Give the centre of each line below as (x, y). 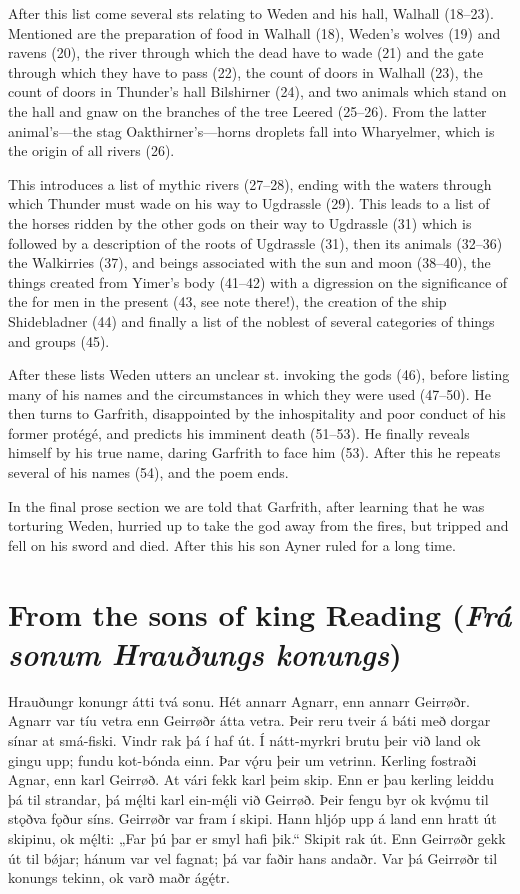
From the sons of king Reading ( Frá (260, 614)
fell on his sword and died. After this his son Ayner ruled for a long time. (232, 544)
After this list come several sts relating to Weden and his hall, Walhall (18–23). (251, 13)
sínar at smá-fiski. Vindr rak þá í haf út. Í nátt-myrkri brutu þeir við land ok (244, 739)
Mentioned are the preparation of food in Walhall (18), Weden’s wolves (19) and (254, 32)
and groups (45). (59, 340)
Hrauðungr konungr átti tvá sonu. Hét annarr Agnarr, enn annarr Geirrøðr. (239, 700)
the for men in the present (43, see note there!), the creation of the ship (227, 301)
